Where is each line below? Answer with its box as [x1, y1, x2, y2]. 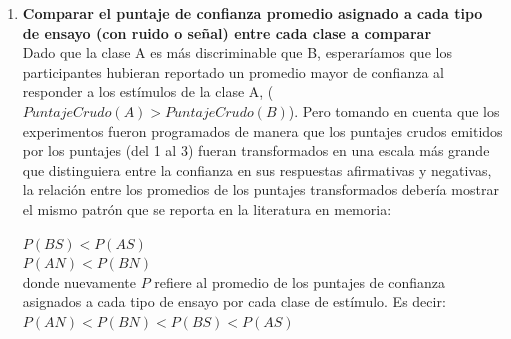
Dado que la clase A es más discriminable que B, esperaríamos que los [22, 42, 452, 63]
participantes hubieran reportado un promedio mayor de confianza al [22, 61, 444, 82]
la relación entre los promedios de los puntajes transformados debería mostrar [22, 179, 499, 200]
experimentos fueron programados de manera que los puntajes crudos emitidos [22, 120, 503, 141]
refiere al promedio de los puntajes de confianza [154, 271, 446, 292]
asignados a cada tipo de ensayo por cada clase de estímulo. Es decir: [22, 291, 446, 312]
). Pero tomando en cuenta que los [288, 100, 500, 121]
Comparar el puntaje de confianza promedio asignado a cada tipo [22, 3, 483, 23]
